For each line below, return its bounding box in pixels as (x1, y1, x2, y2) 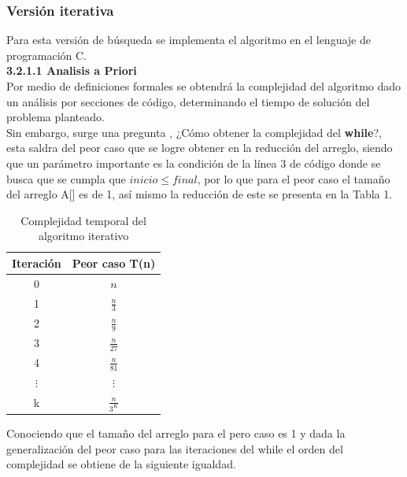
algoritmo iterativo (38, 227, 129, 244)
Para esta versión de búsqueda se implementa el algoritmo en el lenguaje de (6, 31, 371, 48)
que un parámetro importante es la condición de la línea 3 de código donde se (6, 154, 381, 171)
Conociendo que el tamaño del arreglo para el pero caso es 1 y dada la (6, 425, 346, 442)
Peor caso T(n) (72, 254, 156, 271)
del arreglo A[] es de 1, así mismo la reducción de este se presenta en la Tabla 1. (6, 186, 393, 202)
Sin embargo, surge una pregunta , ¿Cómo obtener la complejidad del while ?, (6, 124, 382, 140)
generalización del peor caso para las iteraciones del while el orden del (6, 440, 343, 457)
